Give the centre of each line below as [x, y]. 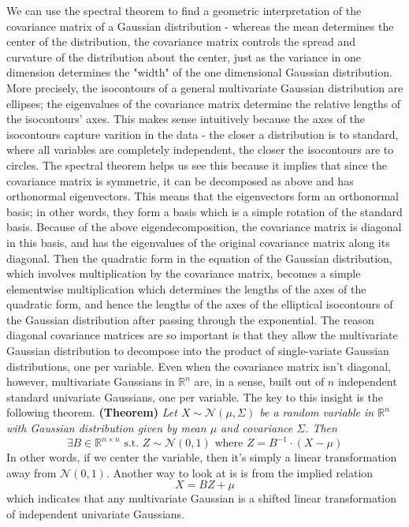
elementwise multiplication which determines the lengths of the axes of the [186, 288]
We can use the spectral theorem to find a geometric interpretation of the [184, 10]
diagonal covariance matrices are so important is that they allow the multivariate [202, 335]
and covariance [257, 428]
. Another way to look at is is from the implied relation [240, 472]
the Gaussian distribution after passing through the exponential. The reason [190, 319]
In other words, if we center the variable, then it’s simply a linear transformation [202, 457]
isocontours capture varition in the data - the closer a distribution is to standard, [203, 134]
